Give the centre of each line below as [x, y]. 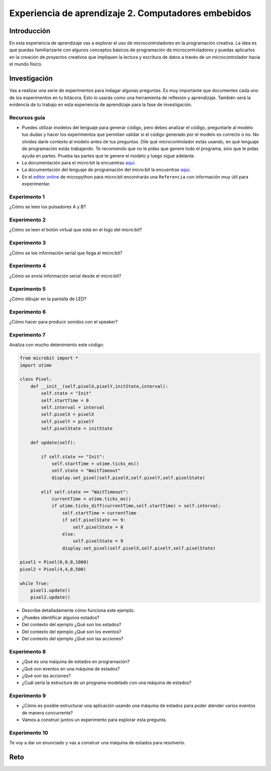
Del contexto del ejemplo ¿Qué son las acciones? [73, 638]
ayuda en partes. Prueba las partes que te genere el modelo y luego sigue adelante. [108, 155]
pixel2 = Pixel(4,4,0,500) [53, 569]
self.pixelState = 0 [98, 527]
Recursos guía [27, 117]
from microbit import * [49, 358]
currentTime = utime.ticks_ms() [91, 499]
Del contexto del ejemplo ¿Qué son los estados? [72, 625]
